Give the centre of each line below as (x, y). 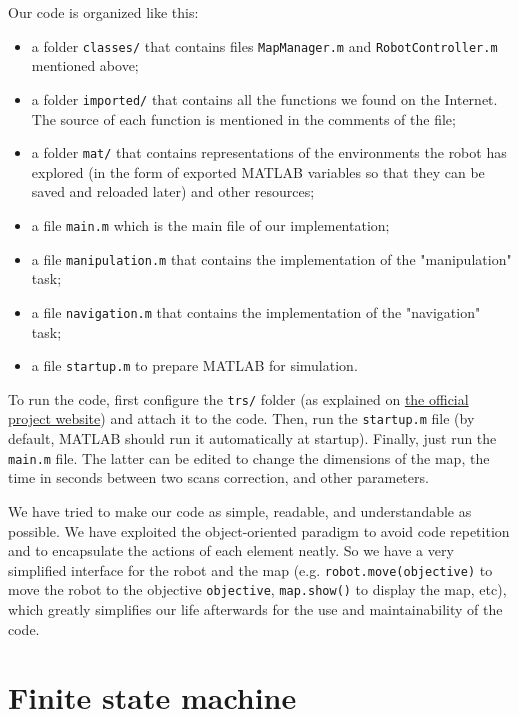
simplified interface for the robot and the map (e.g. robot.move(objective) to (250, 569)
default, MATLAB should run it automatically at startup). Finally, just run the (252, 438)
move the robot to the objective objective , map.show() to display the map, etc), (257, 589)
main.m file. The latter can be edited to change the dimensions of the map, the (249, 457)
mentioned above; (85, 65)
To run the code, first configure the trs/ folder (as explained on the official (238, 398)
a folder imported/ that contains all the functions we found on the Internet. (264, 98)
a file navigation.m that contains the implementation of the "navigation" (256, 311)
